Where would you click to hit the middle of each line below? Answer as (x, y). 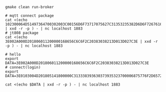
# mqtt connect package (30, 16)
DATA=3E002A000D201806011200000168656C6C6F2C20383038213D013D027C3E (77, 63)
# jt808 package (22, 33)
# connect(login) (23, 67)
